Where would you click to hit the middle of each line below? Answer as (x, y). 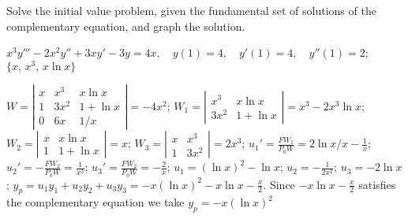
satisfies (377, 184)
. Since (279, 184)
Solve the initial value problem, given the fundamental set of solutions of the (191, 10)
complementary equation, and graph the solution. (126, 26)
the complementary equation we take (95, 202)
